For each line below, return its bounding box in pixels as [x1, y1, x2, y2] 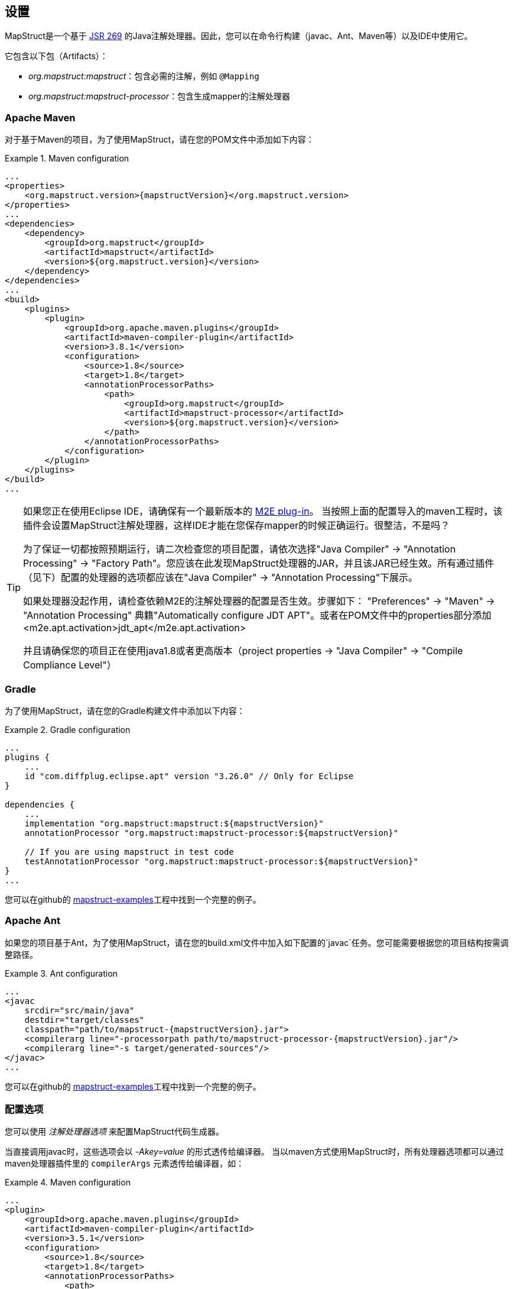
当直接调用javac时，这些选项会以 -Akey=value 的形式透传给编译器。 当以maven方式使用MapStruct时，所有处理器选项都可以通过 [5, 1146, 504, 1157]
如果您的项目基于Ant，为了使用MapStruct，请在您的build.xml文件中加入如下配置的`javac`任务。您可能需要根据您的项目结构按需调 [5, 937, 509, 948]
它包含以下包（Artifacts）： [5, 51, 108, 62]
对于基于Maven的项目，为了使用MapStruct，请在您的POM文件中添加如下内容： [5, 134, 314, 145]
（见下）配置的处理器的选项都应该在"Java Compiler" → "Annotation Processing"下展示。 [23, 571, 418, 584]
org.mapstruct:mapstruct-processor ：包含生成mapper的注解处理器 [28, 91, 290, 102]
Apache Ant [5, 915, 61, 927]
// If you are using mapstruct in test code [24, 847, 234, 857]
